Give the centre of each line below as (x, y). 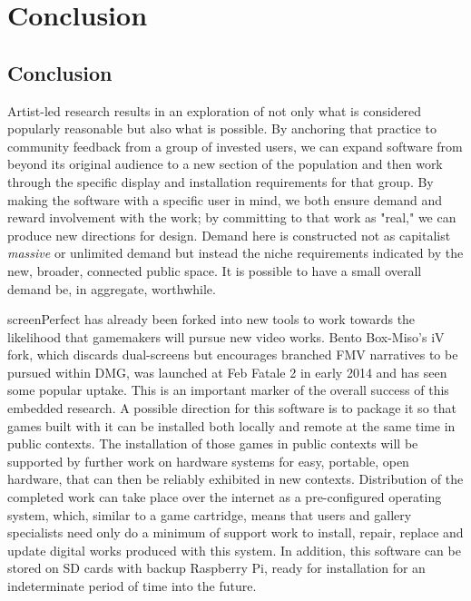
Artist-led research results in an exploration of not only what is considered (215, 110)
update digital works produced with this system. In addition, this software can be (234, 550)
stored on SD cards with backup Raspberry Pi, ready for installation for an (216, 568)
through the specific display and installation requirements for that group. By (221, 181)
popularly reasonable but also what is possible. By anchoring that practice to (222, 128)
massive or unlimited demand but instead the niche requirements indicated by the (235, 253)
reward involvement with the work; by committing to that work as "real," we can (232, 217)
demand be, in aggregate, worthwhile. (112, 288)
